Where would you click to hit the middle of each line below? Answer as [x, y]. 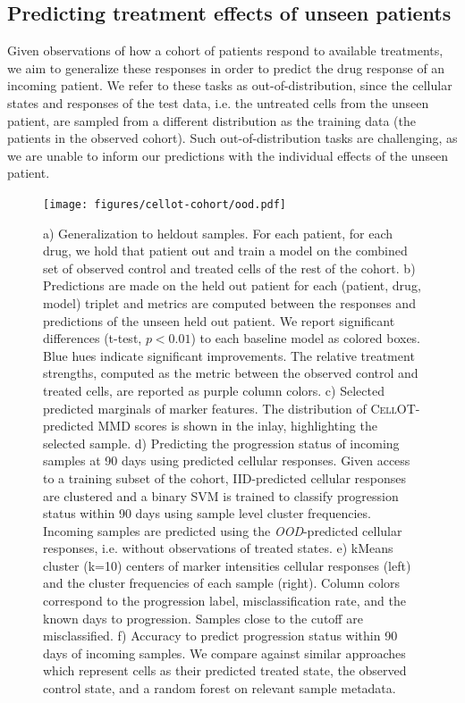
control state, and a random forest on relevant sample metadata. [220, 688]
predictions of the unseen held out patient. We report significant [219, 320]
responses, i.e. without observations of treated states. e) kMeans [218, 548]
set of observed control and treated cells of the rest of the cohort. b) [229, 268]
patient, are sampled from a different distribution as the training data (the [212, 120]
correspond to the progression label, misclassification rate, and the [224, 601]
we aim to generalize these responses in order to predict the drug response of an [226, 67]
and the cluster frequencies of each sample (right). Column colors [222, 583]
